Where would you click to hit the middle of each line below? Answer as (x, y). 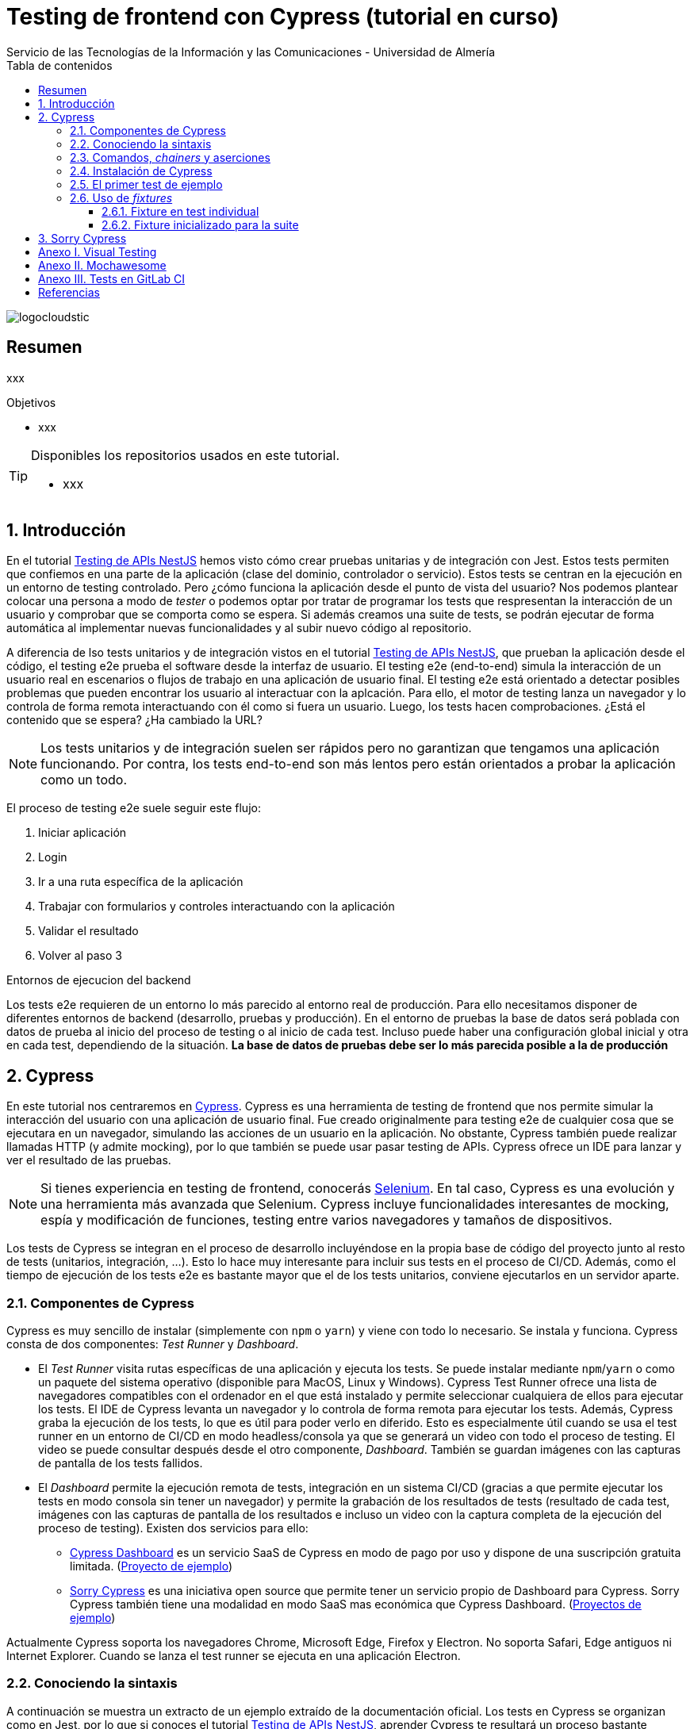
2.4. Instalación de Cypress (141, 171)
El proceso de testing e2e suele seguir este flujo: (134, 808)
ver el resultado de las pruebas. (89, 1160)
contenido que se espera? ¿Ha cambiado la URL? (134, 720)
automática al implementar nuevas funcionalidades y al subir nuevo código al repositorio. (239, 628)
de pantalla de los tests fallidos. (121, 1463)
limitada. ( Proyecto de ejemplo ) (151, 1566)
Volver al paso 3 (80, 956)
